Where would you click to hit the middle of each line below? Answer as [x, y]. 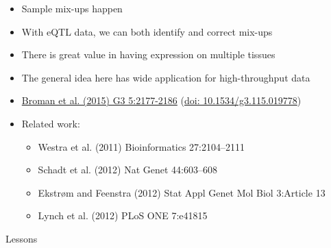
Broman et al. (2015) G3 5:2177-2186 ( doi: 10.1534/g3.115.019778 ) [161, 100]
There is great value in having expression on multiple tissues [148, 54]
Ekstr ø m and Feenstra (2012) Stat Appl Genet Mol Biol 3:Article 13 [182, 192]
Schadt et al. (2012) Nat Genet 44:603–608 [128, 170]
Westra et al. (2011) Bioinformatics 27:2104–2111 [142, 146]
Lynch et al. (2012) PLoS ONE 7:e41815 [123, 215]
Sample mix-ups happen [72, 8]
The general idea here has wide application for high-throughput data [166, 77]
